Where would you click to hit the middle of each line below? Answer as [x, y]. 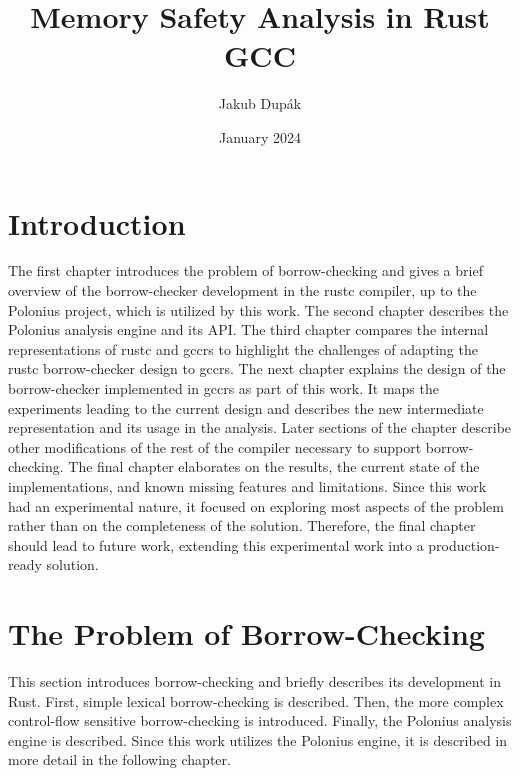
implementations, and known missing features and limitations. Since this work [247, 485]
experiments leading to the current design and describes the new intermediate [246, 407]
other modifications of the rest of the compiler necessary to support [215, 446]
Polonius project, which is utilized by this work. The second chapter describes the [258, 309]
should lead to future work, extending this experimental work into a [216, 544]
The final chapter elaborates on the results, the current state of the [274, 466]
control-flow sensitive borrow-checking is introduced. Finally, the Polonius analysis [260, 720]
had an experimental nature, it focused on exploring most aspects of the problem [256, 505]
